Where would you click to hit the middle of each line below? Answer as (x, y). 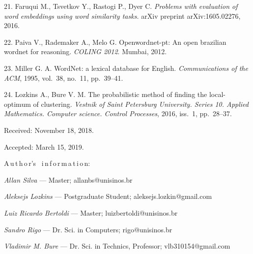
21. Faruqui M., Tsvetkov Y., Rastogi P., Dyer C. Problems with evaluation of (121, 6)
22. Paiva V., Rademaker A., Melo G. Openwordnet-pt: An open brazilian (115, 42)
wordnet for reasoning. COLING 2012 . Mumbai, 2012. (85, 51)
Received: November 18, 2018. (49, 130)
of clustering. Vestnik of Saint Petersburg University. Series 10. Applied (141, 104)
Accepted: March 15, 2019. (44, 146)
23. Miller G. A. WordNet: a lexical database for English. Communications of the (126, 68)
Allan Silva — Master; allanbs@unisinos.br (68, 179)
